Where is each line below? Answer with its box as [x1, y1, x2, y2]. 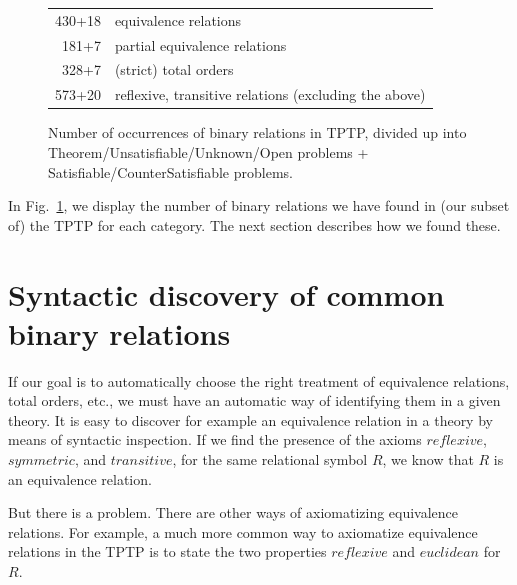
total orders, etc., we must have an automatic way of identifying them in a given [8, 390, 501, 411]
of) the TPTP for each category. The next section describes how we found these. [8, 214, 501, 235]
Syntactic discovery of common [8, 273, 445, 314]
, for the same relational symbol [172, 449, 368, 470]
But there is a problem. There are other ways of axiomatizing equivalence [8, 502, 459, 523]
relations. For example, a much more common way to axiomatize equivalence [8, 521, 478, 542]
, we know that [382, 449, 474, 470]
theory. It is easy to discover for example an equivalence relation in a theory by [8, 409, 493, 430]
